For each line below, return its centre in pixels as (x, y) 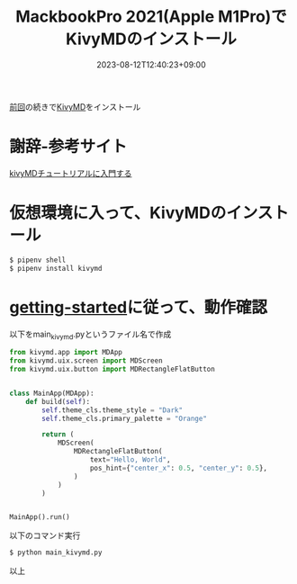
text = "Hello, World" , (130, 460)
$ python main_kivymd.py (56, 553)
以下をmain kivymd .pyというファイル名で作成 (90, 335)
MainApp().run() (40, 517)
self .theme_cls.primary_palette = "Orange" (124, 418)
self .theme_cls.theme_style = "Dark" (112, 410)
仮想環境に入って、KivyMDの (118, 213)
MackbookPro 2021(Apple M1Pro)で (151, 17)
